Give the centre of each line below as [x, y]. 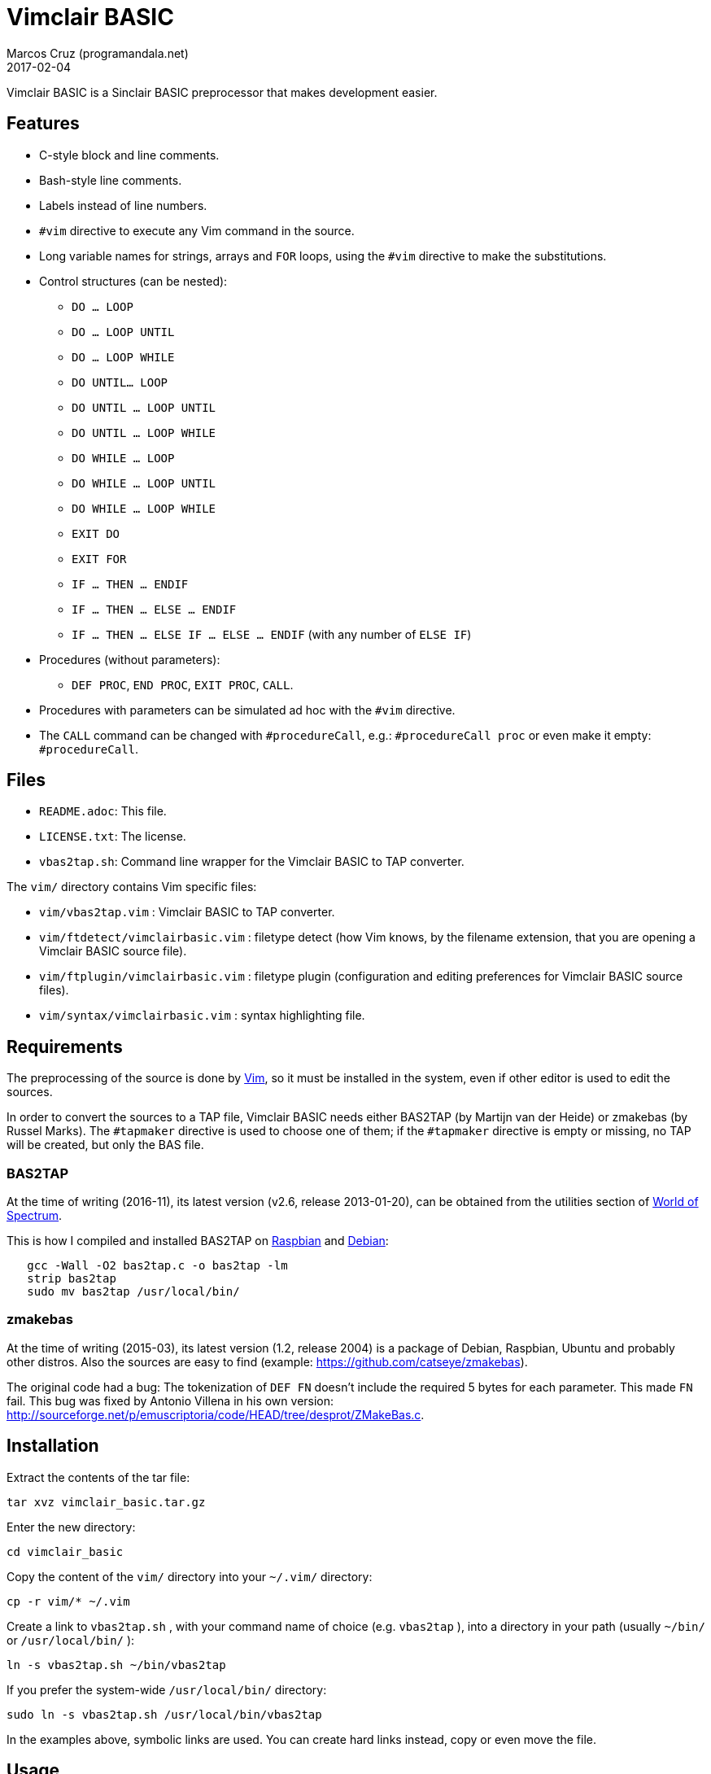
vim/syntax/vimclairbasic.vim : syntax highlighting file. [202, 1016]
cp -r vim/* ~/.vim [68, 1601]
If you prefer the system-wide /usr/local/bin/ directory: [167, 1689]
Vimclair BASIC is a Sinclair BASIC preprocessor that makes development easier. [222, 92]
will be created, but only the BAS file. [105, 1145]
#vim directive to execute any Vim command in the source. [197, 230]
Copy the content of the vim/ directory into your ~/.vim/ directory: [190, 1576]
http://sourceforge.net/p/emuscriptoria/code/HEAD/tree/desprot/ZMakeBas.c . [216, 1414]
